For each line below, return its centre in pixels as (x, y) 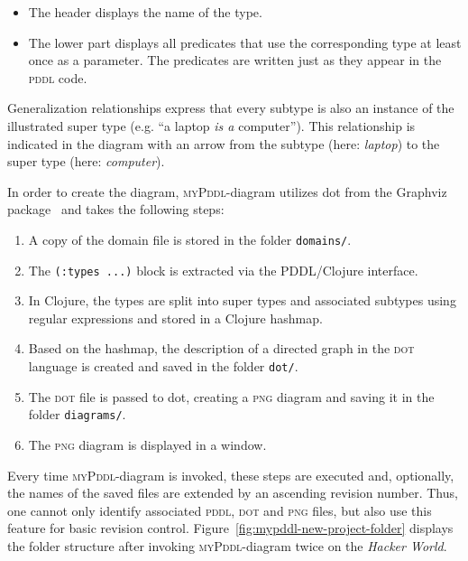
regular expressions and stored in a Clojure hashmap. (175, 318)
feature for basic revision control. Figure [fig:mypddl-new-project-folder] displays (230, 528)
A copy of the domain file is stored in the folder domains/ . (190, 239)
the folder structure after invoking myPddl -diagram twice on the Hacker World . (227, 545)
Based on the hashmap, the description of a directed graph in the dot (221, 348)
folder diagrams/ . (77, 414)
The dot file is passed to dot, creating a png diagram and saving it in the (231, 396)
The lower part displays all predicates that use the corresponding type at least (245, 42)
